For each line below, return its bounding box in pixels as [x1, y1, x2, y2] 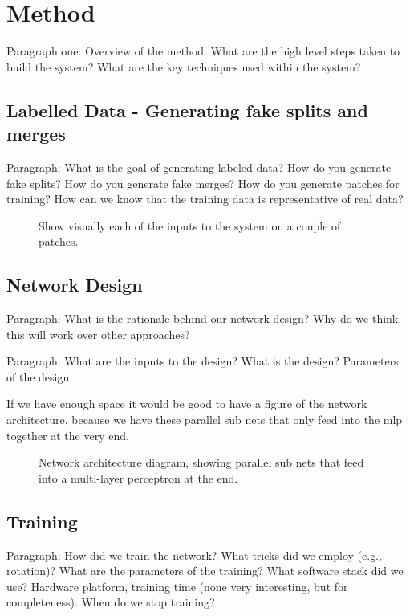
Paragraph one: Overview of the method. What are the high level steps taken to [6, 43, 400, 59]
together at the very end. [6, 426, 129, 443]
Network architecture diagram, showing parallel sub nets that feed [39, 454, 364, 471]
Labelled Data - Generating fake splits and [6, 97, 368, 122]
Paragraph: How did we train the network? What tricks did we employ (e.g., [6, 546, 382, 563]
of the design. [6, 368, 73, 385]
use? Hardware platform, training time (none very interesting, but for [6, 577, 348, 594]
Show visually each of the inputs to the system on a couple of [39, 217, 341, 234]
